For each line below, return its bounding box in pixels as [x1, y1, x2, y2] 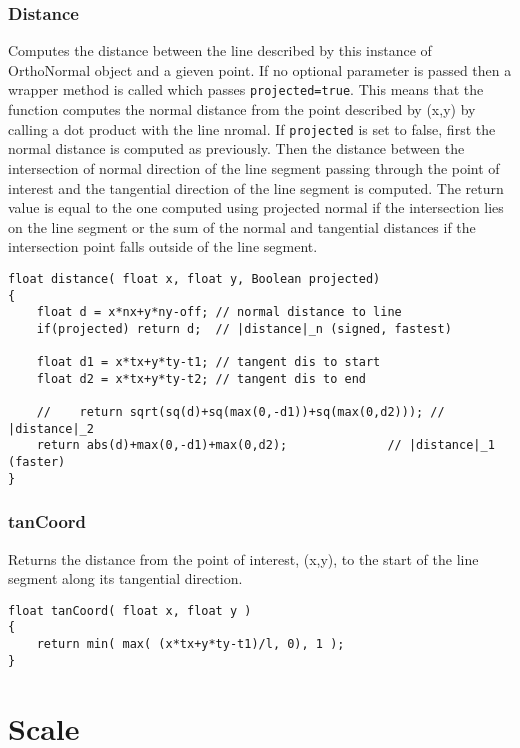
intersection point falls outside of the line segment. [8, 236, 318, 257]
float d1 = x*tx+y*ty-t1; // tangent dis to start [36, 355, 381, 370]
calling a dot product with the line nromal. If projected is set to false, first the [8, 118, 496, 139]
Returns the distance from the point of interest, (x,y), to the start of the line [8, 548, 479, 569]
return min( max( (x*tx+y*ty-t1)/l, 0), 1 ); [36, 637, 345, 652]
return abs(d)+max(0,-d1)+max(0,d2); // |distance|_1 [36, 438, 495, 453]
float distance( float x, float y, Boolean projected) [8, 271, 381, 286]
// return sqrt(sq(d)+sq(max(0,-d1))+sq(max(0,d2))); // [36, 405, 445, 420]
